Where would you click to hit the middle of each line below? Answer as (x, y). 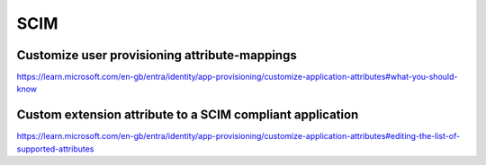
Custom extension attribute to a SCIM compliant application (188, 115)
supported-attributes (55, 149)
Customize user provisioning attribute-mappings (157, 55)
